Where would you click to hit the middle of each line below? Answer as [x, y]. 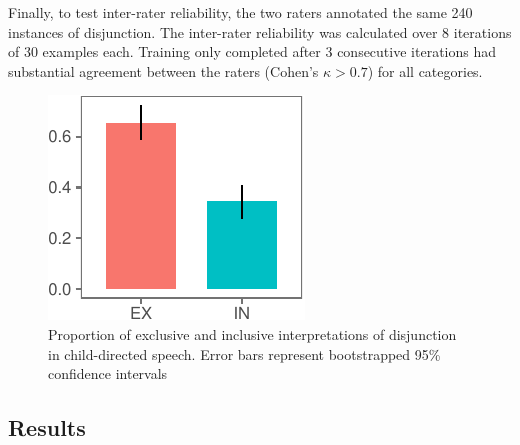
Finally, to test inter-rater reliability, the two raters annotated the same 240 [240, 12]
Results [47, 427]
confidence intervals [108, 373]
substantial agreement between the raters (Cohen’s [163, 70]
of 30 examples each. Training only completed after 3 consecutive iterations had [252, 51]
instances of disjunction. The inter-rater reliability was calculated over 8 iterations [260, 31]
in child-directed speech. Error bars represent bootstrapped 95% [244, 353]
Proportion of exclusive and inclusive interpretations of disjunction [252, 333]
